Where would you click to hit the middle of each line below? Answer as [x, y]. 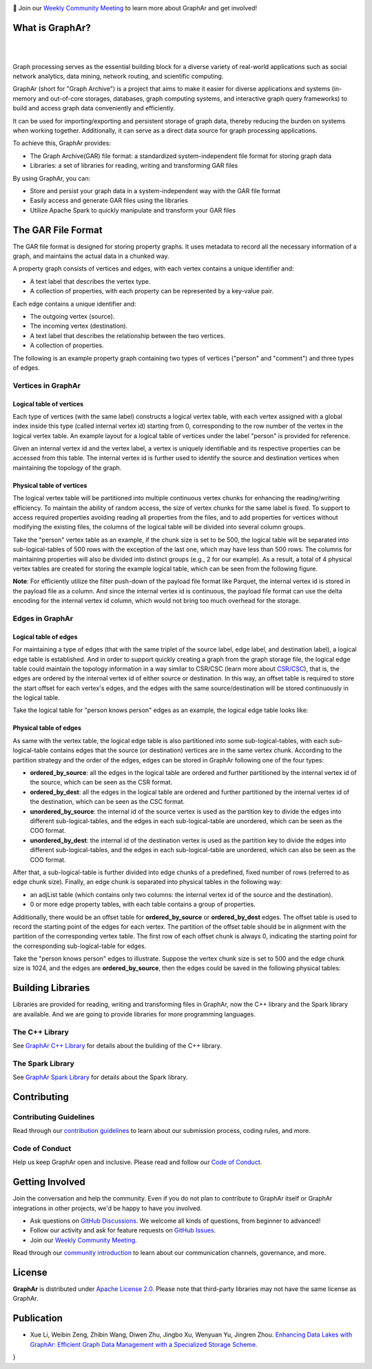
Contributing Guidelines [54, 1116]
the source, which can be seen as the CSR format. [101, 782]
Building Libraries [51, 988]
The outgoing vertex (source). [72, 317]
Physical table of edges [47, 728]
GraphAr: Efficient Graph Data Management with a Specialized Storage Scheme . [144, 1344]
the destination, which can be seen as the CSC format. [107, 802]
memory [25, 98]
